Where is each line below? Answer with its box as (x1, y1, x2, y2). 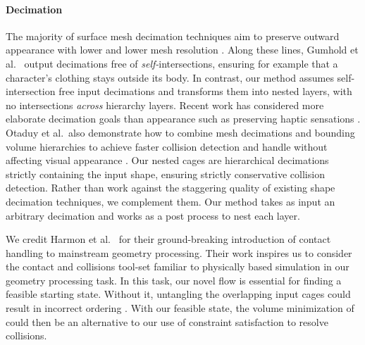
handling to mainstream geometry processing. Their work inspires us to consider (6, 245, 352, 260)
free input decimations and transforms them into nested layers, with (58, 84, 352, 99)
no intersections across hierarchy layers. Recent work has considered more (6, 97, 324, 112)
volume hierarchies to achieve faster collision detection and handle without (6, 139, 328, 153)
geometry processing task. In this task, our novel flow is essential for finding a (6, 272, 342, 287)
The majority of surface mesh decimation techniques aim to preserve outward (6, 28, 340, 43)
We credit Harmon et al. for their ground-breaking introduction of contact (6, 232, 331, 246)
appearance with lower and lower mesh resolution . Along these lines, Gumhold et (6, 42, 359, 57)
